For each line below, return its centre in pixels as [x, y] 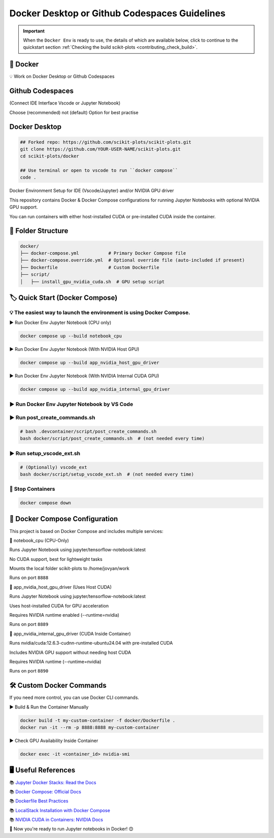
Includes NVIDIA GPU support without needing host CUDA [70, 652]
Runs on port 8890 [29, 671]
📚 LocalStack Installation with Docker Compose [60, 810]
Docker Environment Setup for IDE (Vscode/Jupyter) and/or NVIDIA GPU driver [92, 191]
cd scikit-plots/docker [50, 156]
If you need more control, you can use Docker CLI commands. [74, 697]
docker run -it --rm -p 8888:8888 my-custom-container [90, 728]
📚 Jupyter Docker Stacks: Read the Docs [53, 782]
